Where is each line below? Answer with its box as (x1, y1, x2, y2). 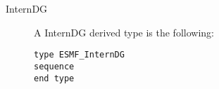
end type (34, 73, 75, 83)
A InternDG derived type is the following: (34, 25, 214, 39)
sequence (34, 61, 75, 71)
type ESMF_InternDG (34, 50, 125, 60)
